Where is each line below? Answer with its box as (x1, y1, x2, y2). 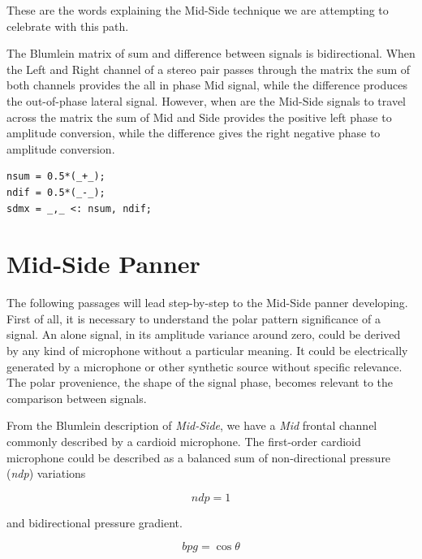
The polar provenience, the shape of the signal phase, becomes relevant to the (6, 374, 393, 391)
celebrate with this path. (6, 17, 129, 34)
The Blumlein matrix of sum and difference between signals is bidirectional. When (6, 45, 416, 62)
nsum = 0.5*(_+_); (6, 171, 105, 183)
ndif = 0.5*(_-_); (6, 186, 105, 198)
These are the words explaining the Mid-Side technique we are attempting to (6, 2, 389, 18)
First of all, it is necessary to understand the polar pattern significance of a (6, 310, 381, 327)
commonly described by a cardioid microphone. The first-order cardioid (6, 433, 361, 449)
